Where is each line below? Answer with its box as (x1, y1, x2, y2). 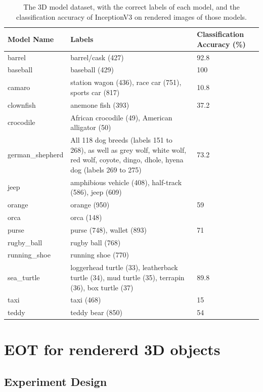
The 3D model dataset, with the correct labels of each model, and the (23, 2, 240, 12)
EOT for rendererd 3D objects (4, 339, 221, 360)
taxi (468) (70, 294, 101, 305)
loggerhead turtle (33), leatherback (70, 262, 178, 273)
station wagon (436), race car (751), (70, 77, 182, 88)
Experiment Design (4, 374, 107, 389)
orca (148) (70, 211, 102, 222)
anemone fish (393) (70, 99, 129, 110)
